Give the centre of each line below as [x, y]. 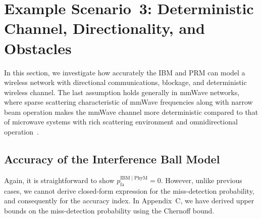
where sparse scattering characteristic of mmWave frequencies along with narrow [128, 102]
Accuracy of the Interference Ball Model [112, 159]
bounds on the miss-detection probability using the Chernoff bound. [109, 210]
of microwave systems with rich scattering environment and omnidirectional [121, 122]
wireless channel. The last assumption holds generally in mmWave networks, [122, 92]
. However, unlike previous [201, 180]
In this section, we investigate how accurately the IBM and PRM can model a [125, 72]
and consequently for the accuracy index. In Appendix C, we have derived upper [129, 201]
